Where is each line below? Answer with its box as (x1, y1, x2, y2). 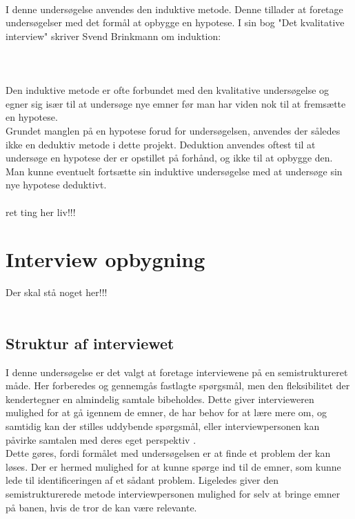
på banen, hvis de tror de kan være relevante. (6, 500, 197, 514)
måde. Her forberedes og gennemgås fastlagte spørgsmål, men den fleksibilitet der (6, 378, 350, 393)
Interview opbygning (6, 245, 205, 273)
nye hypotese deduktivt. (6, 177, 107, 192)
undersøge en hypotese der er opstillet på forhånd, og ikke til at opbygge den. (6, 150, 333, 165)
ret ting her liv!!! (6, 204, 76, 219)
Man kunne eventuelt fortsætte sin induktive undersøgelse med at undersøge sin (6, 164, 343, 178)
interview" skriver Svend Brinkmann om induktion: (6, 28, 221, 43)
